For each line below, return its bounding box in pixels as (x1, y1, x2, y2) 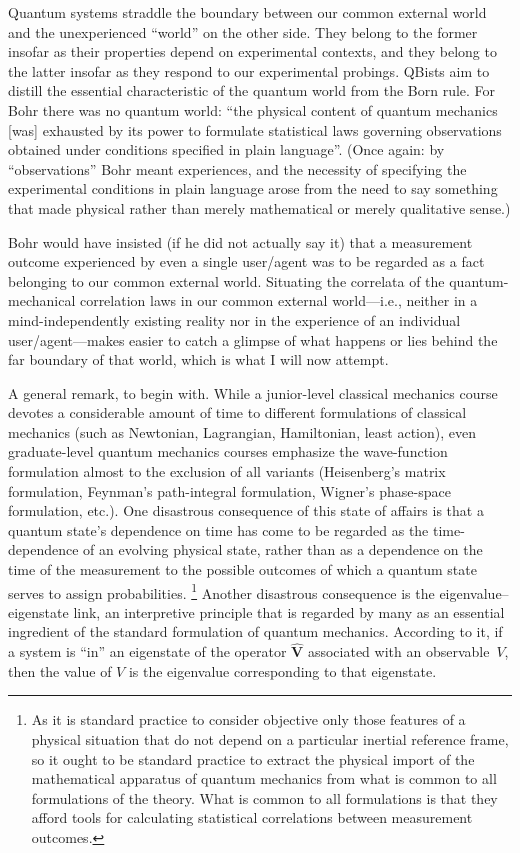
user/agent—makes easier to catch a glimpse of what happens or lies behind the (8, 329, 498, 350)
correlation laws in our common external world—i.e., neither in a (79, 290, 478, 311)
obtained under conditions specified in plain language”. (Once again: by (8, 139, 445, 160)
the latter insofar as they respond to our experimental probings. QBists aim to (8, 60, 490, 81)
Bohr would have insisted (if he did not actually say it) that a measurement (8, 231, 473, 252)
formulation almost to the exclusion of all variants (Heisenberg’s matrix (8, 461, 446, 482)
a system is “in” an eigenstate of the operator (8, 641, 287, 662)
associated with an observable (307, 641, 490, 662)
